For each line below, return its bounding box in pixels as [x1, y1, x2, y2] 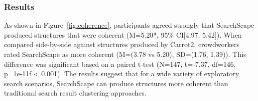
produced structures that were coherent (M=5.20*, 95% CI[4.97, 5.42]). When [4, 29, 242, 40]
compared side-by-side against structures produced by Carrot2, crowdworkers [4, 39, 240, 50]
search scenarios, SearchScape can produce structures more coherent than [4, 78, 228, 88]
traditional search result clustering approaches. [4, 88, 146, 98]
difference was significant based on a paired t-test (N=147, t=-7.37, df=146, [4, 58, 236, 69]
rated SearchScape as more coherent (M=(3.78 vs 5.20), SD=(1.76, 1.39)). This [4, 49, 246, 59]
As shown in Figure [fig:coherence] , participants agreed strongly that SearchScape [4, 20, 255, 30]
